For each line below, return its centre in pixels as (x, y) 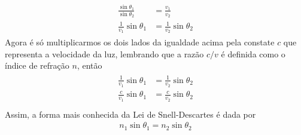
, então (89, 65)
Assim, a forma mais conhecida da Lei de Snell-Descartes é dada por (130, 114)
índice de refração (37, 65)
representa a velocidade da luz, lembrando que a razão (104, 53)
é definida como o (253, 53)
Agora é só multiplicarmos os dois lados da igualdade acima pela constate (140, 42)
